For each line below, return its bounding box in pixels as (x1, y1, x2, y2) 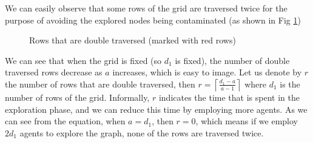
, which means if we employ (195, 115, 298, 127)
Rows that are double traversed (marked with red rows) (29, 34, 236, 46)
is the (280, 77, 300, 90)
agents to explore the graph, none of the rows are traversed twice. (19, 126, 264, 139)
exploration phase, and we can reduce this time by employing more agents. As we (5, 103, 308, 115)
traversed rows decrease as (5, 66, 103, 78)
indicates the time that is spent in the (158, 91, 300, 103)
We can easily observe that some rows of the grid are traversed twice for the (5, 2, 288, 14)
